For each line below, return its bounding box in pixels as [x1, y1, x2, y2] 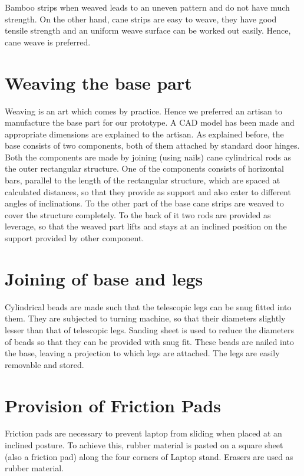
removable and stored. [5, 358, 84, 370]
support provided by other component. [5, 232, 144, 244]
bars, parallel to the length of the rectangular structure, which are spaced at [5, 174, 280, 186]
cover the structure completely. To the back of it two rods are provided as [5, 208, 271, 221]
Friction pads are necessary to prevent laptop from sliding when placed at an [5, 427, 282, 439]
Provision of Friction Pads [5, 393, 222, 417]
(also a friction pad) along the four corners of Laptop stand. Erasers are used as [5, 450, 293, 462]
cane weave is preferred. [5, 35, 91, 48]
